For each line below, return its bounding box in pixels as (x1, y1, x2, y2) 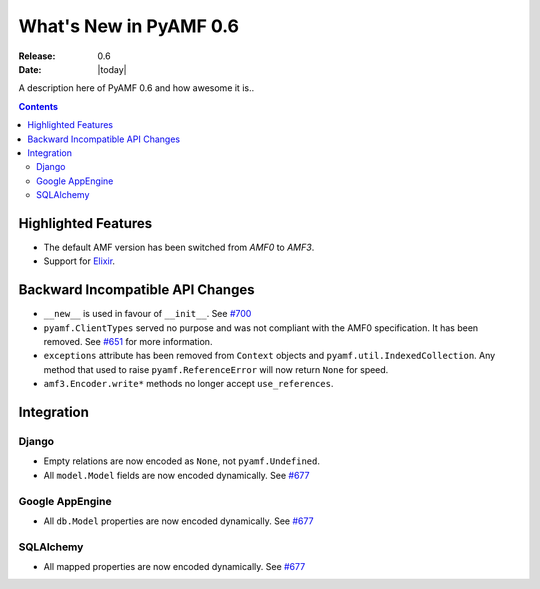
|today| (97, 63, 127, 75)
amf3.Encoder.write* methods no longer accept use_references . (43, 378, 334, 390)
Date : (18, 63, 42, 75)
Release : (18, 50, 56, 62)
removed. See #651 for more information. (43, 336, 213, 348)
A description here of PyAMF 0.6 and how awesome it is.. (18, 82, 255, 94)
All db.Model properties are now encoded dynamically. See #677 (43, 515, 314, 527)
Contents (18, 100, 59, 112)
